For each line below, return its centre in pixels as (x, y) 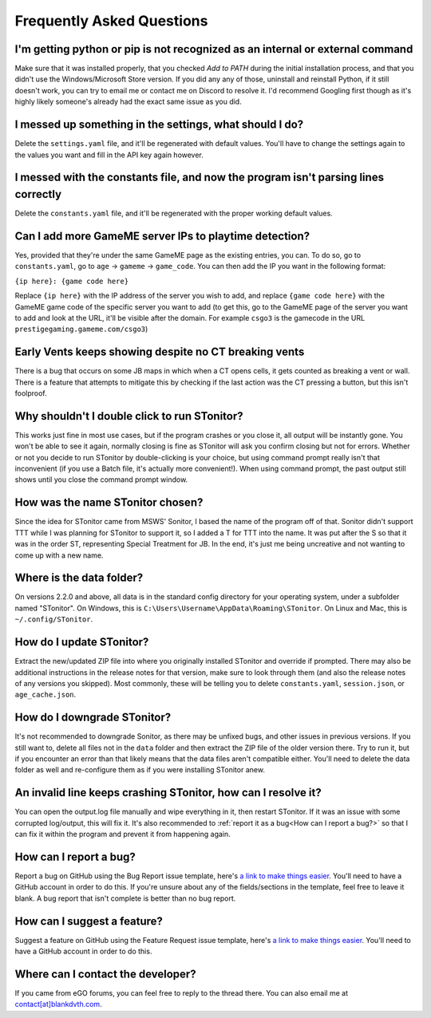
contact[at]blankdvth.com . (59, 1004)
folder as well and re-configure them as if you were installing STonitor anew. (140, 770)
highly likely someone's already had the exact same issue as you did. (129, 102)
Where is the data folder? (79, 578)
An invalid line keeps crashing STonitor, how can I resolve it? (168, 793)
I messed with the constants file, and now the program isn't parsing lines (200, 178)
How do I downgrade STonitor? (93, 718)
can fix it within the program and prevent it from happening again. (123, 835)
